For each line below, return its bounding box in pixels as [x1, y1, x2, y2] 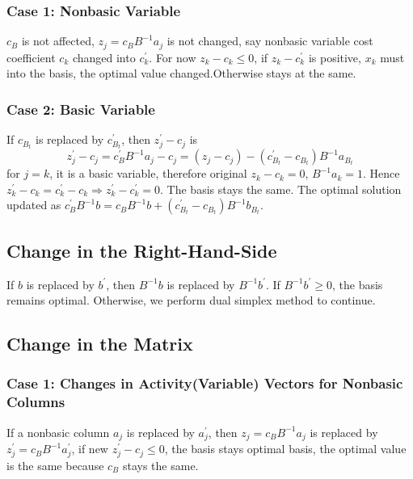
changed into [72, 48, 136, 65]
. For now [149, 48, 196, 65]
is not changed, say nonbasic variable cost [166, 32, 373, 49]
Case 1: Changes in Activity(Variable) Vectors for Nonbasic [6, 373, 403, 393]
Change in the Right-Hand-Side [6, 237, 277, 263]
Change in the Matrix [6, 331, 193, 356]
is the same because [6, 456, 104, 473]
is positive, [308, 48, 361, 65]
